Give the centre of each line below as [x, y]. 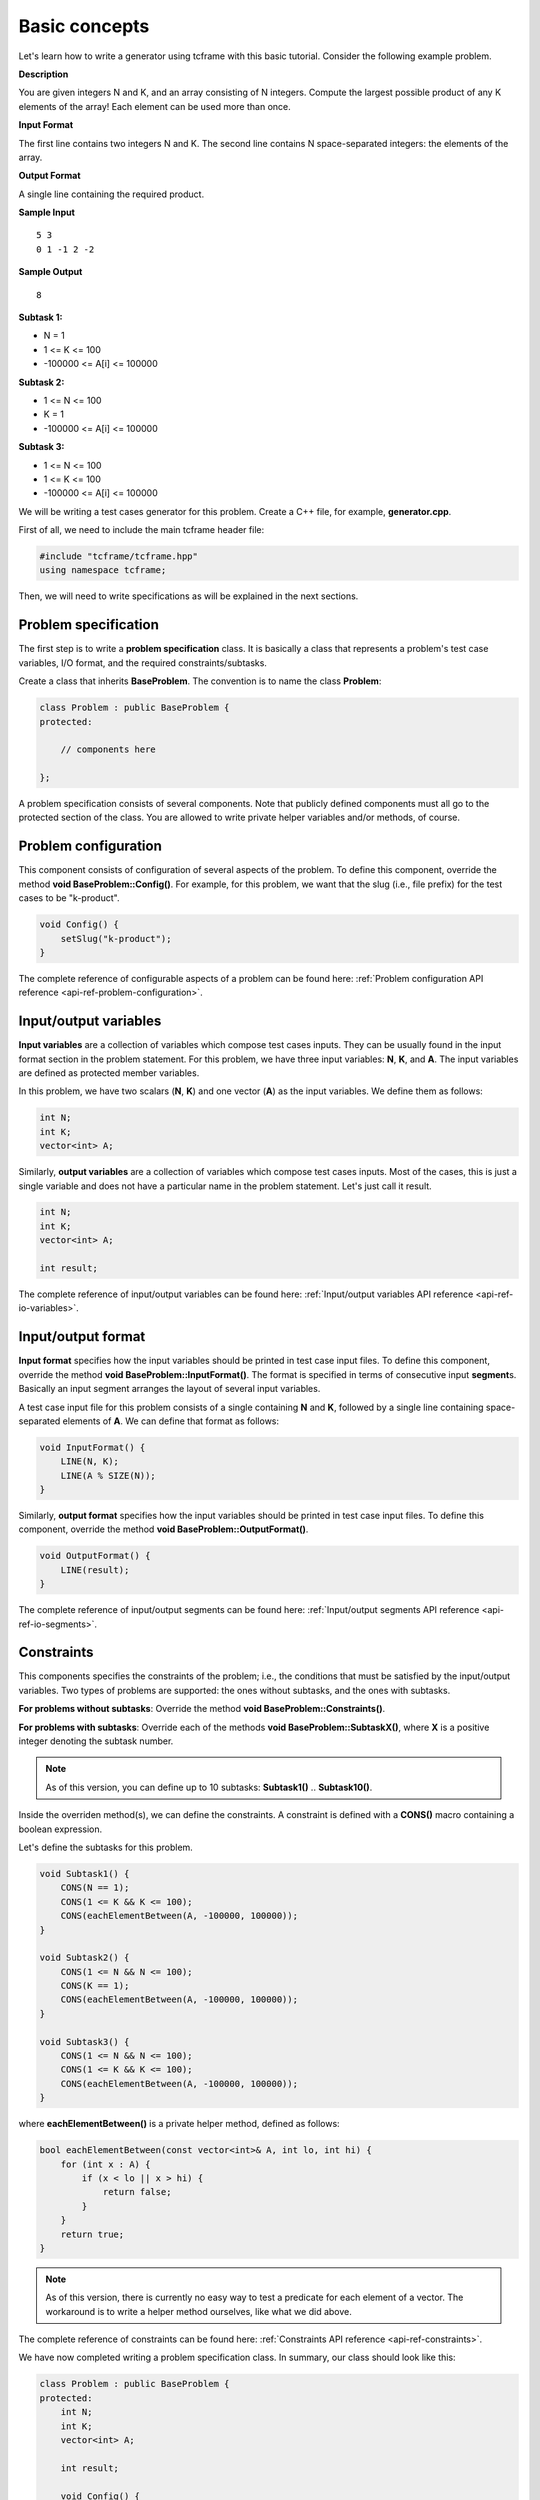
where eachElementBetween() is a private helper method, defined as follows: [179, 2124]
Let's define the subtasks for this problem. [106, 1847]
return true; [92, 2234]
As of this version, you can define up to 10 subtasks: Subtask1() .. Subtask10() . [209, 1787]
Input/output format [82, 1336]
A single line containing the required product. [111, 194]
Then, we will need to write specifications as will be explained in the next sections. [188, 596]
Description [43, 74]
